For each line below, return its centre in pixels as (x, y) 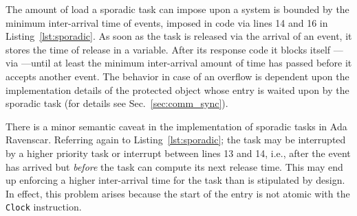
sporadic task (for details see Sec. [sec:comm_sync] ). (117, 103)
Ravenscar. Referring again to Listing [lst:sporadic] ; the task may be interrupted (176, 140)
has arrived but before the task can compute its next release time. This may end (174, 166)
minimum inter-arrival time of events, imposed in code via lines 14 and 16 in (167, 22)
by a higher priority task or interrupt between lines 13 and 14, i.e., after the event (178, 153)
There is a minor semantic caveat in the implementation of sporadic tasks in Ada (176, 126)
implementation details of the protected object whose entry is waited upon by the (177, 89)
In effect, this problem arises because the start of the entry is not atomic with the (178, 193)
